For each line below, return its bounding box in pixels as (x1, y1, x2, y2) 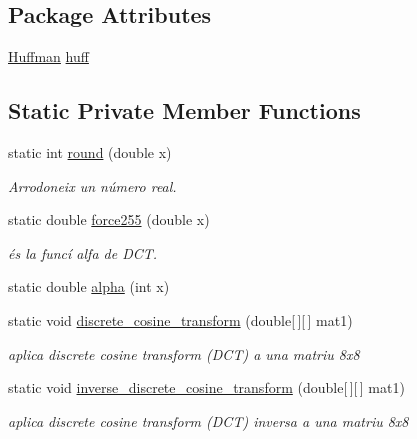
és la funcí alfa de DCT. (8, 242, 158, 263)
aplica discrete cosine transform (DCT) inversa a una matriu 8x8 (8, 410, 409, 431)
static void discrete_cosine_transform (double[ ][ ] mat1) (8, 309, 353, 330)
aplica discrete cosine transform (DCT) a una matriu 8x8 (8, 343, 360, 364)
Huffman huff (8, 46, 89, 67)
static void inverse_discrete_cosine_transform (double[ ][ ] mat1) (8, 377, 405, 398)
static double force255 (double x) (8, 209, 210, 230)
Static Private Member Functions (8, 95, 361, 126)
